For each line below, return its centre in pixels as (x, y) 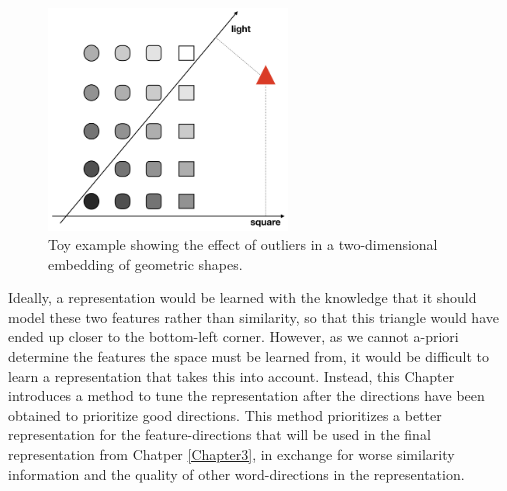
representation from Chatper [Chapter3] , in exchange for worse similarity (231, 454)
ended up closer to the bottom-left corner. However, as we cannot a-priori (233, 336)
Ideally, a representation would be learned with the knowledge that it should (242, 297)
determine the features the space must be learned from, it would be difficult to (249, 356)
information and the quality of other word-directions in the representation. (236, 473)
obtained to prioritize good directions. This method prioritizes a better (225, 414)
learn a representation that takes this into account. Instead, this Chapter (231, 375)
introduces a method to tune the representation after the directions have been (246, 395)
